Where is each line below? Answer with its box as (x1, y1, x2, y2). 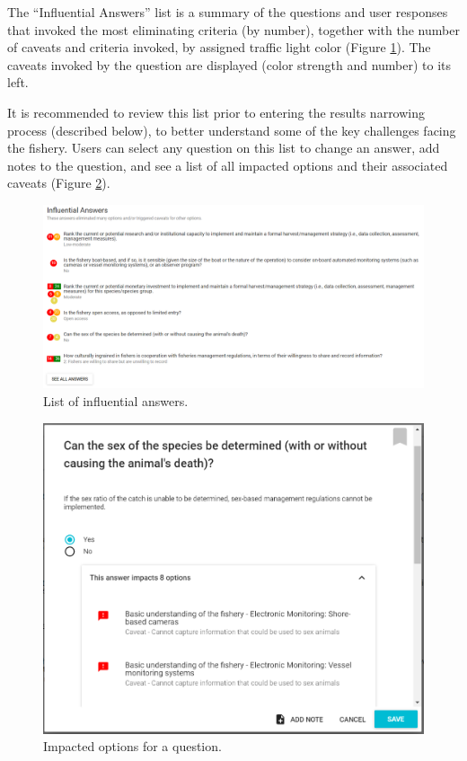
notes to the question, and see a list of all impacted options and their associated (7, 155, 448, 174)
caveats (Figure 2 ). (7, 173, 110, 192)
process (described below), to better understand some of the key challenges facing (7, 120, 456, 139)
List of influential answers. (43, 392, 189, 411)
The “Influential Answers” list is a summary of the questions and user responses (7, 3, 448, 21)
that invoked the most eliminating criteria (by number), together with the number (7, 20, 460, 39)
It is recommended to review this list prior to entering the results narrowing (7, 102, 426, 121)
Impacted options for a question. (43, 737, 222, 756)
